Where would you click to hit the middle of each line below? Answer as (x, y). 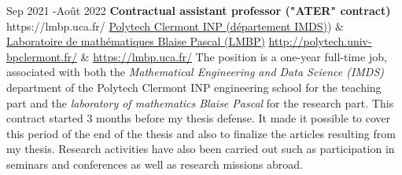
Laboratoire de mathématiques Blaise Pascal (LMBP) (136, 41)
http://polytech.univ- (320, 41)
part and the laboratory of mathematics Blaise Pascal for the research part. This (200, 102)
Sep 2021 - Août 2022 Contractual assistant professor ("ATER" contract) (199, 10)
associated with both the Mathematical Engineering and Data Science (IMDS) (195, 72)
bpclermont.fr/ (42, 56)
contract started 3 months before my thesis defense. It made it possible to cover (199, 118)
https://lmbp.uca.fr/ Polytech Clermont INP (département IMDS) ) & (175, 26)
